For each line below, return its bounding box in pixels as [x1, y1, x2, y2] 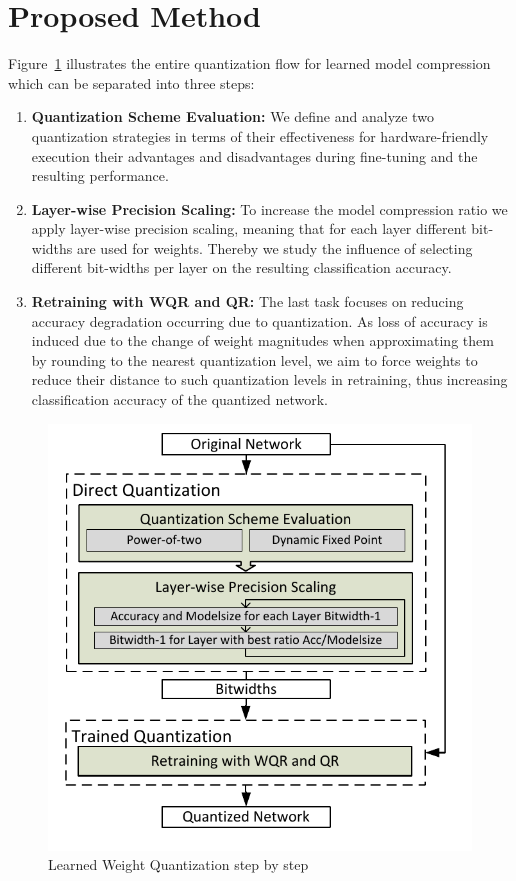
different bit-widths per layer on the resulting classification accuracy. [31, 257, 452, 278]
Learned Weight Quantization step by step [48, 854, 309, 875]
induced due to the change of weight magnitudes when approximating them [31, 330, 494, 351]
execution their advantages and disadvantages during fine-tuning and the [31, 145, 478, 166]
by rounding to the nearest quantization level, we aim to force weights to [31, 349, 478, 370]
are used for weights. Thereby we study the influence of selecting [76, 237, 473, 258]
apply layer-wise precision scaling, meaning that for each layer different [31, 218, 467, 239]
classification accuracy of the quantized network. [31, 389, 328, 410]
